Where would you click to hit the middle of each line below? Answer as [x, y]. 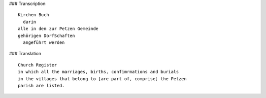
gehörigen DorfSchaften [47, 35]
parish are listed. [41, 85]
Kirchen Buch [33, 15]
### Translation [25, 54]
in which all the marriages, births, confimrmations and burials [99, 72]
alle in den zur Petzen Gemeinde [58, 29]
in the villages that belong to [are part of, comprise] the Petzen [102, 79]
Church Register [37, 65]
